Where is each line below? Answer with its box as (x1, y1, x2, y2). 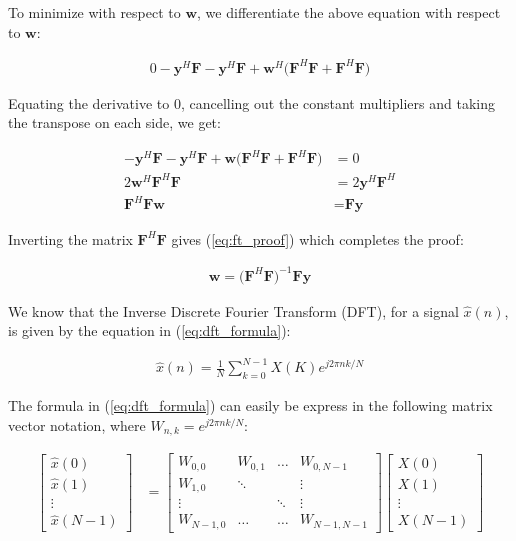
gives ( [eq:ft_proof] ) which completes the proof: (171, 228, 464, 249)
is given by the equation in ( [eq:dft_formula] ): (8, 320, 291, 341)
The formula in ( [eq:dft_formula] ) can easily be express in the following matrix (8, 395, 493, 416)
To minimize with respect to (8, 2, 181, 22)
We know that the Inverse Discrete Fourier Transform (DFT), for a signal (8, 300, 459, 321)
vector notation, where (8, 414, 146, 435)
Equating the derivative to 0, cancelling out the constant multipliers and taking (8, 92, 495, 113)
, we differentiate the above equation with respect (197, 2, 501, 22)
